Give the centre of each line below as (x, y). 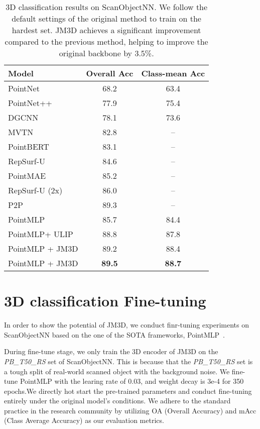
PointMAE (27, 176)
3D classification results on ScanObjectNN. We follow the (107, 7)
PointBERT (29, 146)
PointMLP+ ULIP (41, 234)
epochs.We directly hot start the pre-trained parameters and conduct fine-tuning (128, 391)
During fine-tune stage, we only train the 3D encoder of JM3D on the (111, 351)
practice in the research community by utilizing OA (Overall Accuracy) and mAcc (130, 410)
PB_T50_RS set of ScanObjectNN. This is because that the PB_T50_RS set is (128, 361)
